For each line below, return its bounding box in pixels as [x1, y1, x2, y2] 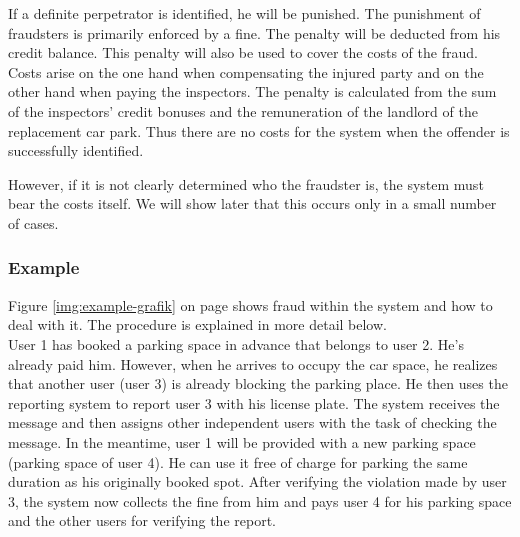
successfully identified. [8, 140, 144, 161]
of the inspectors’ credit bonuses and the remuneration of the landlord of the [8, 100, 478, 121]
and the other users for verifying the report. [8, 510, 276, 531]
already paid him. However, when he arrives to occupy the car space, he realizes [8, 353, 498, 374]
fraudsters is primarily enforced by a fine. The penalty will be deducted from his [8, 22, 501, 43]
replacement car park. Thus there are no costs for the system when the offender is [8, 120, 510, 141]
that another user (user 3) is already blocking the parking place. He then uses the [8, 373, 508, 394]
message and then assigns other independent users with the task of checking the [8, 412, 497, 433]
